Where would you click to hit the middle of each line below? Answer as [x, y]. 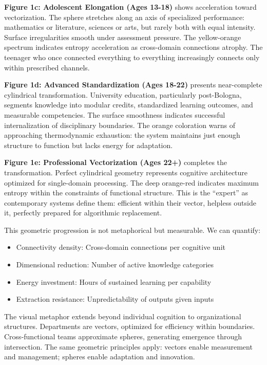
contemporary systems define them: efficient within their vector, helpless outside [130, 202]
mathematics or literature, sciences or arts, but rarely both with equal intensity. [130, 27]
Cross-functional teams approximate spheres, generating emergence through [123, 336]
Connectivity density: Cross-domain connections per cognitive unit [121, 247]
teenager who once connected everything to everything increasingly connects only [132, 57]
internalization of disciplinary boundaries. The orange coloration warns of [120, 125]
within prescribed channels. [47, 67]
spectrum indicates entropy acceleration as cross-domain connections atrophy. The [133, 47]
